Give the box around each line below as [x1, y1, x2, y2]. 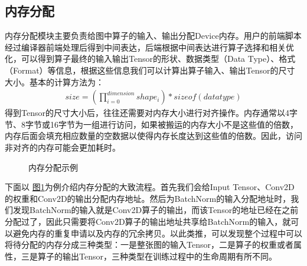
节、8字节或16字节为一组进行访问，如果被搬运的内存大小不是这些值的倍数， [5, 118, 298, 130]
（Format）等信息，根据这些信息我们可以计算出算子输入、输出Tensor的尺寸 [5, 64, 295, 76]
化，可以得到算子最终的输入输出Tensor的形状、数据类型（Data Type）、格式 [5, 52, 296, 65]
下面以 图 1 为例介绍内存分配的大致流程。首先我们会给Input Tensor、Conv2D [5, 181, 295, 193]
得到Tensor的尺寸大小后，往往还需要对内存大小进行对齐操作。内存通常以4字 [5, 107, 298, 119]
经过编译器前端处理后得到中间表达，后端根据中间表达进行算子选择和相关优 [5, 41, 294, 53]
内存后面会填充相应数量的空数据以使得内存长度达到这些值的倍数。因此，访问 [5, 129, 302, 142]
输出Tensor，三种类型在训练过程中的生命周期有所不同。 [62, 250, 277, 262]
